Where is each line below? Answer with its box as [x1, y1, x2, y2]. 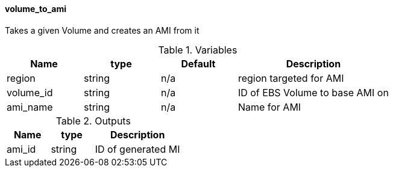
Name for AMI [237, 100, 301, 113]
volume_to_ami [5, 4, 66, 14]
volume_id [7, 86, 53, 99]
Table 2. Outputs [55, 114, 131, 127]
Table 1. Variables [158, 43, 237, 56]
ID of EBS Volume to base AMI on [237, 86, 389, 99]
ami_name [7, 100, 53, 113]
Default [181, 57, 216, 70]
